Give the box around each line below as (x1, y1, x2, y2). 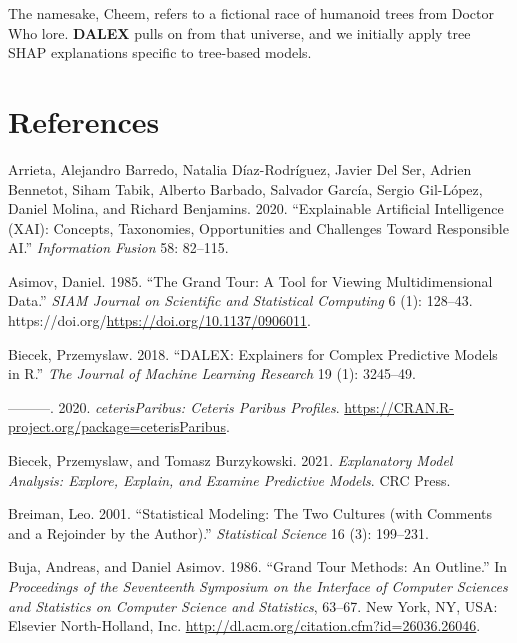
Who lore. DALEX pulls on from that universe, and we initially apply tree (8, 22, 471, 43)
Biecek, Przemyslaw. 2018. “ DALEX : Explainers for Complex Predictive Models (8, 343, 498, 364)
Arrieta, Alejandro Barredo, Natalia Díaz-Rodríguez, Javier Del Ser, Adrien (8, 158, 472, 179)
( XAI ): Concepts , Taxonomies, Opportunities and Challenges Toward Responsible (8, 217, 509, 238)
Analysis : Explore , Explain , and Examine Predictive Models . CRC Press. (8, 469, 451, 490)
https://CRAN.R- (344, 396, 454, 417)
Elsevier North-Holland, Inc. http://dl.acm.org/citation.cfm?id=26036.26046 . (8, 615, 481, 636)
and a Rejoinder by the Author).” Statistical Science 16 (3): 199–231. (8, 522, 429, 543)
